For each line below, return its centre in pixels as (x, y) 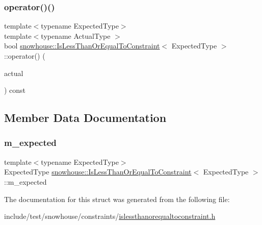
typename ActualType (76, 35)
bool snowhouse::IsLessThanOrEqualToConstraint (82, 46)
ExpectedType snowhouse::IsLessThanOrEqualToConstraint (98, 172)
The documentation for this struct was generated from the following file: (117, 199)
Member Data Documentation (85, 118)
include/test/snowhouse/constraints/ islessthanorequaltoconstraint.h (110, 216)
